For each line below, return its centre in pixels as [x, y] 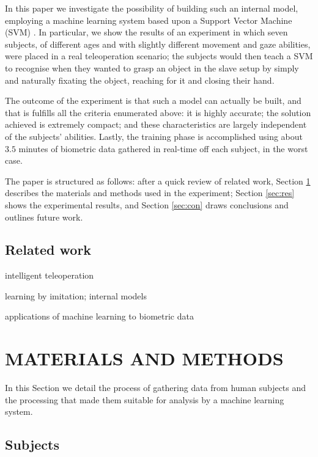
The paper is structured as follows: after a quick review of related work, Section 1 [158, 181]
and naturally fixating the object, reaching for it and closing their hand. [140, 80]
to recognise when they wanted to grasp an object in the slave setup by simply [152, 68]
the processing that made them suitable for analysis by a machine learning [145, 399]
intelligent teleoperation [50, 275]
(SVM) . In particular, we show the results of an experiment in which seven [146, 32]
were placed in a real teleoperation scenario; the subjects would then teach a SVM [159, 56]
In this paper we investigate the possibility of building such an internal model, [152, 8]
